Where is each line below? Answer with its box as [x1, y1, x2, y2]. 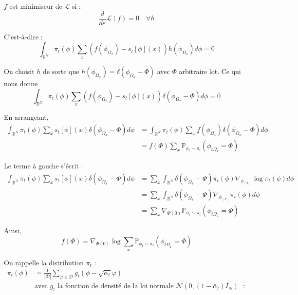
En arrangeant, [4, 112, 49, 122]
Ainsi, [4, 225, 21, 235]
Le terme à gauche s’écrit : [4, 161, 83, 171]
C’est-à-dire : [4, 31, 43, 41]
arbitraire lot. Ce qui [179, 66, 241, 76]
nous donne [4, 78, 38, 89]
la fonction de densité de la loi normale [57, 283, 174, 290]
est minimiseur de [9, 1, 62, 11]
